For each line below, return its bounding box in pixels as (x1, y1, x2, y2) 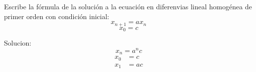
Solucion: (4, 38, 32, 48)
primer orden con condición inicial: (4, 11, 109, 21)
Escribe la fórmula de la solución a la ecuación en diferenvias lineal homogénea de (4, 1, 252, 11)
